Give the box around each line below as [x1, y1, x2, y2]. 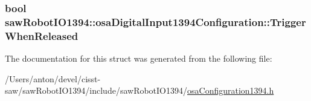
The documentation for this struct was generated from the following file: [5, 52, 272, 65]
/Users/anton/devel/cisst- [5, 72, 101, 85]
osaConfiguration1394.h [187, 84, 274, 97]
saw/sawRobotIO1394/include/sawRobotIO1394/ [5, 84, 188, 97]
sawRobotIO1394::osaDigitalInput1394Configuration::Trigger [5, 14, 306, 29]
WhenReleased [5, 28, 79, 43]
